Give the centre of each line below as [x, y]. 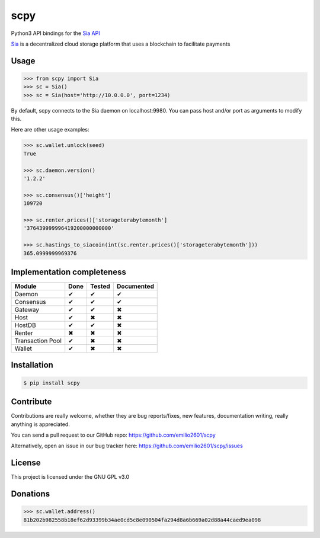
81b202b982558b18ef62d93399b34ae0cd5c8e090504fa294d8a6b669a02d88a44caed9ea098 [142, 520]
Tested [100, 286]
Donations [31, 494]
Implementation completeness [69, 272]
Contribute [31, 402]
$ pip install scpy [52, 383]
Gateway [27, 310]
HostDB [25, 325]
